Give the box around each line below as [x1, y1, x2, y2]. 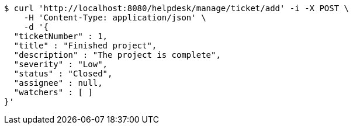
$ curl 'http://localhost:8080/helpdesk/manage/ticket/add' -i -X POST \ [4, 4, 349, 13]
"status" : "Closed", [13, 69, 113, 78]
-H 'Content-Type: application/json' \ [23, 13, 206, 22]
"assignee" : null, [13, 78, 103, 88]
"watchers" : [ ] [13, 88, 93, 97]
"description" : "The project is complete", [13, 50, 221, 60]
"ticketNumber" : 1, [13, 32, 108, 41]
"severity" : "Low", [13, 60, 108, 69]
